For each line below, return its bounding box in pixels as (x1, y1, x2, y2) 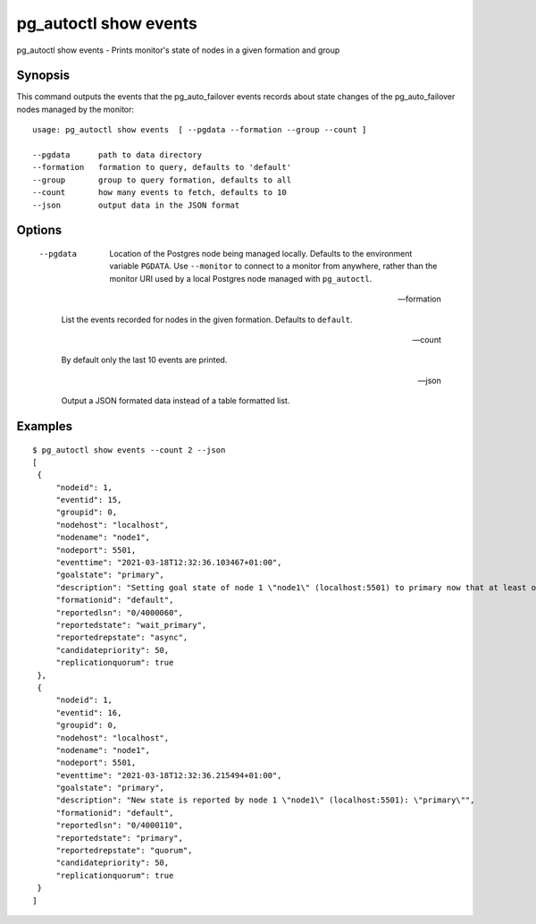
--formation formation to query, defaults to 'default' (32, 162, 292, 173)
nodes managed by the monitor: (16, 104, 134, 114)
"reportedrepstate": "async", (55, 632, 188, 643)
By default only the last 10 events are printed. (61, 354, 228, 366)
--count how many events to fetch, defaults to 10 (32, 188, 288, 198)
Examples (16, 419, 73, 434)
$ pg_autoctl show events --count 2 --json (32, 445, 226, 455)
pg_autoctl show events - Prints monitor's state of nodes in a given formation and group (16, 45, 340, 55)
